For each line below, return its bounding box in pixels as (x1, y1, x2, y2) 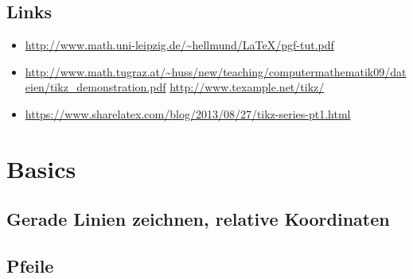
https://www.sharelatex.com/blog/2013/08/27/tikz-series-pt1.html (25, 105, 351, 122)
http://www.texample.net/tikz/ (169, 79, 325, 95)
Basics (6, 152, 76, 184)
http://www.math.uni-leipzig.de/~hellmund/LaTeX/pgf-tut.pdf (25, 37, 334, 53)
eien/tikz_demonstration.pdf (25, 79, 166, 95)
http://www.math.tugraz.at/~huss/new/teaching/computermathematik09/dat (25, 63, 407, 79)
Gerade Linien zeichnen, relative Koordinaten (6, 207, 390, 231)
